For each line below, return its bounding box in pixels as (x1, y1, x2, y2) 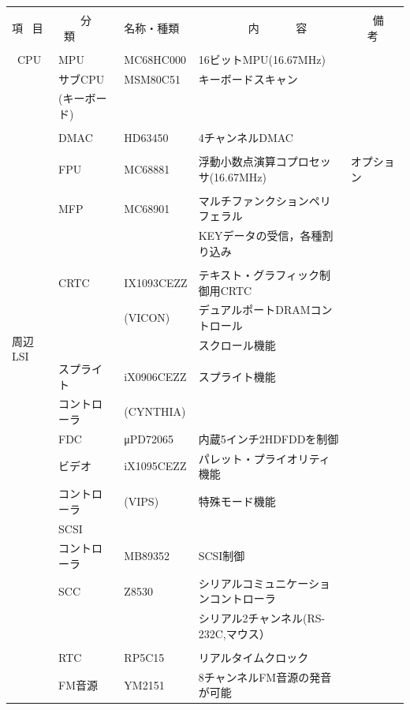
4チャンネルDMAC (198, 129, 293, 146)
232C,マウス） (198, 625, 270, 641)
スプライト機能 (198, 368, 276, 384)
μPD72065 (124, 430, 174, 447)
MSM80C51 (124, 70, 181, 87)
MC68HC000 (124, 50, 186, 67)
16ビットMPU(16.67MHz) (198, 50, 326, 67)
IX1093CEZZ (124, 274, 188, 290)
